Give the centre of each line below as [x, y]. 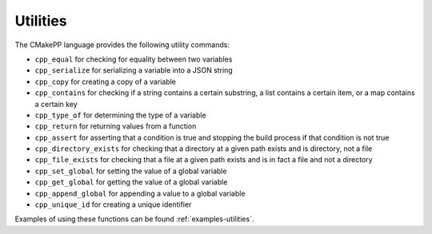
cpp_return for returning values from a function [116, 126]
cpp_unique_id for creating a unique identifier [113, 204]
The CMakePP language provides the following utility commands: [122, 45]
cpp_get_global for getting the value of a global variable [131, 182]
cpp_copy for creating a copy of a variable [105, 81]
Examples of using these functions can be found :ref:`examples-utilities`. [134, 219]
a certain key [56, 104]
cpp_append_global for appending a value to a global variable [140, 193]
